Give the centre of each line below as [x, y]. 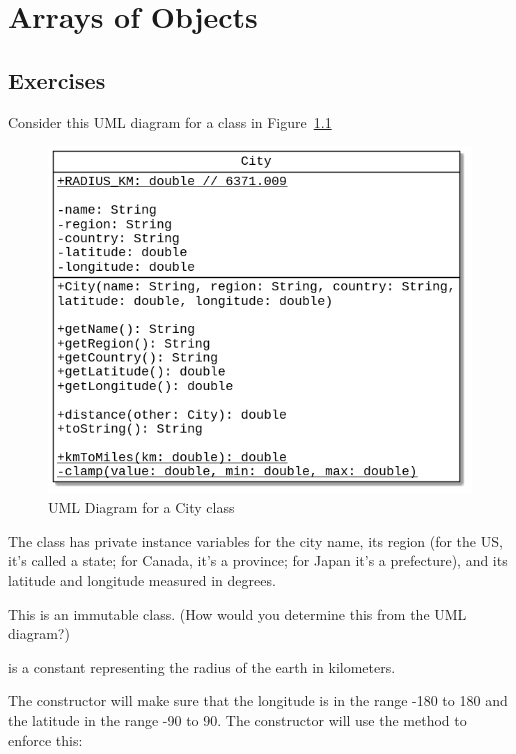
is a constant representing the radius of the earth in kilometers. [202, 666]
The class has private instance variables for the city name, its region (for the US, [255, 540]
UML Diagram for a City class [141, 507]
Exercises [57, 79]
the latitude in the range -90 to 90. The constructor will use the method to [237, 719]
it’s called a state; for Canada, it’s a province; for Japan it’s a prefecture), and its [258, 560]
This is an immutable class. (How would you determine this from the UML [237, 613]
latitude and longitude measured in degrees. [142, 579]
